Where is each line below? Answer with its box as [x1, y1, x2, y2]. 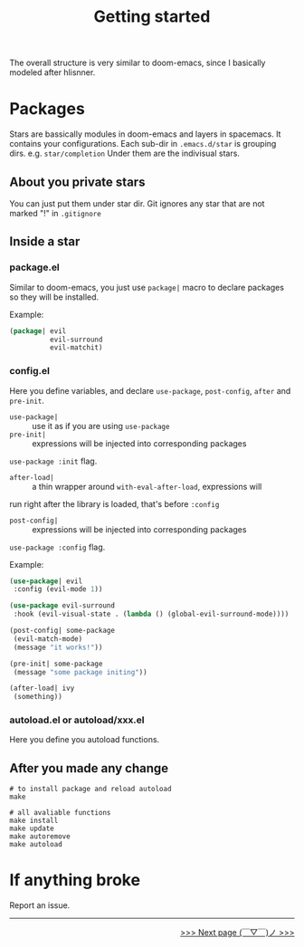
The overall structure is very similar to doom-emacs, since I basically [9, 57, 266, 69]
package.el [9, 261, 61, 273]
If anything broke [9, 870, 141, 891]
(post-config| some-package [9, 627, 116, 636]
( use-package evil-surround [9, 601, 116, 610]
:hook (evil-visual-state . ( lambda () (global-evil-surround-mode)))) [13, 609, 290, 619]
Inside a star [9, 234, 81, 250]
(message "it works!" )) [13, 643, 103, 652]
